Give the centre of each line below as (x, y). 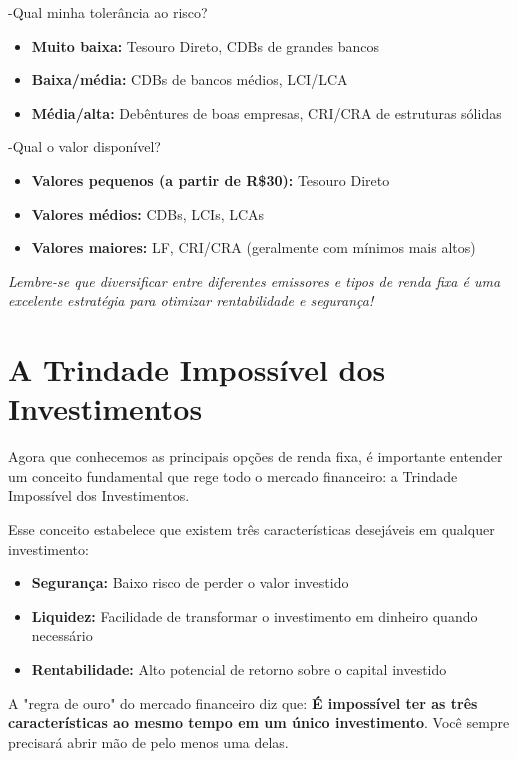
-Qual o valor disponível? (84, 146)
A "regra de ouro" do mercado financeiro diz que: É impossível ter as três (243, 702)
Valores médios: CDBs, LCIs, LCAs (148, 213)
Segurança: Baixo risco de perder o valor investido (190, 582)
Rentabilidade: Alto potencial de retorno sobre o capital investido (239, 669)
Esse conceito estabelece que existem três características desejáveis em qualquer (251, 529)
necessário (62, 635)
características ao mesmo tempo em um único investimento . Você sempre (259, 722)
